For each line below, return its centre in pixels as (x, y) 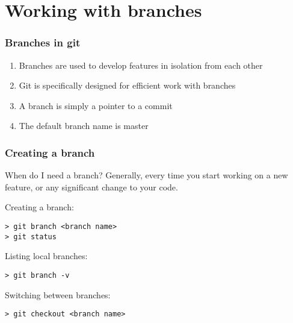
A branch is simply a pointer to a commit (96, 105)
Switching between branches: (58, 294)
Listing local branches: (46, 256)
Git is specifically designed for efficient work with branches (127, 85)
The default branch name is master (84, 126)
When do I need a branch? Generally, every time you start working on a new (146, 175)
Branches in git (43, 42)
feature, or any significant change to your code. (91, 187)
